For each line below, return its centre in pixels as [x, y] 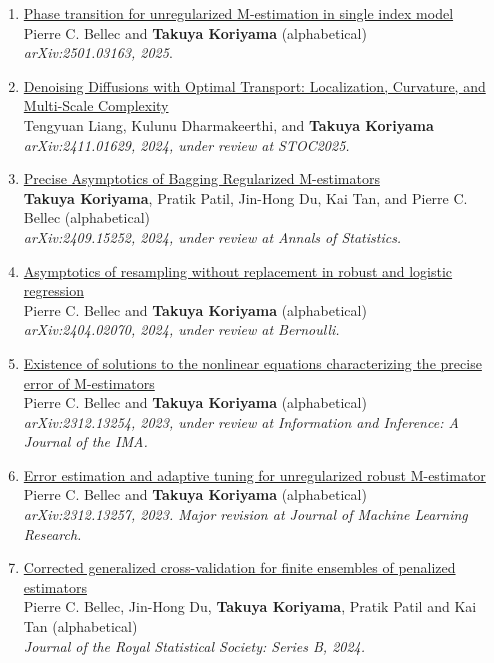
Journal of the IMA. [85, 441]
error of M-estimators [89, 382]
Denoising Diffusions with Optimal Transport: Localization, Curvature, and [254, 85]
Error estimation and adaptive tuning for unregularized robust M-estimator [254, 474]
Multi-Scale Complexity [96, 105]
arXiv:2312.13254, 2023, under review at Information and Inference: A [241, 421]
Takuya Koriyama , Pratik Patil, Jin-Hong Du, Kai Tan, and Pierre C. [245, 197]
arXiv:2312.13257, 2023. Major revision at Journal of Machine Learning [245, 514]
